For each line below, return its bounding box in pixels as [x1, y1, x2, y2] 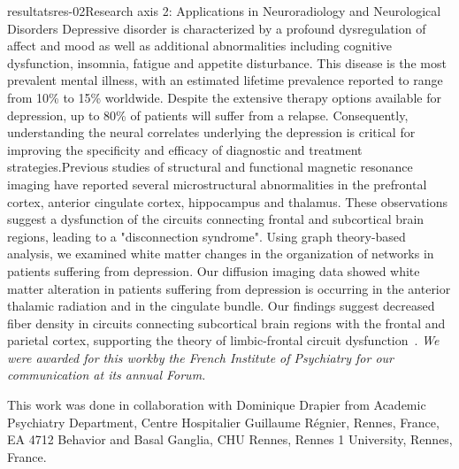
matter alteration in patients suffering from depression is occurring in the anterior [7, 279, 451, 297]
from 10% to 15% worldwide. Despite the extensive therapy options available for [7, 88, 441, 106]
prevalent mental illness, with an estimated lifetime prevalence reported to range [7, 71, 443, 89]
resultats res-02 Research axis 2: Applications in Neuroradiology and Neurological [7, 2, 441, 19]
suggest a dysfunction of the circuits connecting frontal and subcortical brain [7, 210, 425, 228]
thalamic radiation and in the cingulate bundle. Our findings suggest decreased [7, 296, 435, 315]
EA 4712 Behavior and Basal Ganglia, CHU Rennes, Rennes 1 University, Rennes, [7, 430, 453, 449]
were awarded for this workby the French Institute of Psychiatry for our [7, 348, 394, 366]
